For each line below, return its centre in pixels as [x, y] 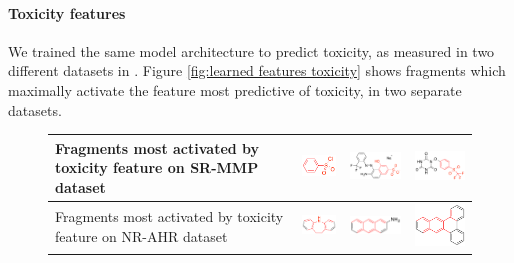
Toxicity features [67, 12]
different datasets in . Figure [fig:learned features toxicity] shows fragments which [257, 70]
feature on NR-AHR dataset [141, 236]
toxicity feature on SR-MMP [157, 167]
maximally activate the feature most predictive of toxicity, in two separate [235, 89]
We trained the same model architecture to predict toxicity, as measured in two [251, 50]
